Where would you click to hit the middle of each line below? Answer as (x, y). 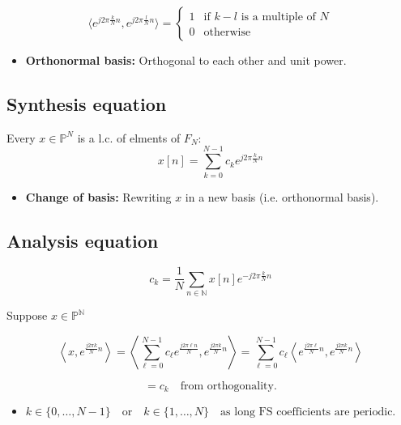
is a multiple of (278, 17)
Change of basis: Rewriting (98, 196)
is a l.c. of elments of (129, 137)
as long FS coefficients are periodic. (308, 412)
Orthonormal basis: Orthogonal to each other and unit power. (186, 60)
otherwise (227, 33)
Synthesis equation (87, 103)
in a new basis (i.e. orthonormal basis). (282, 196)
